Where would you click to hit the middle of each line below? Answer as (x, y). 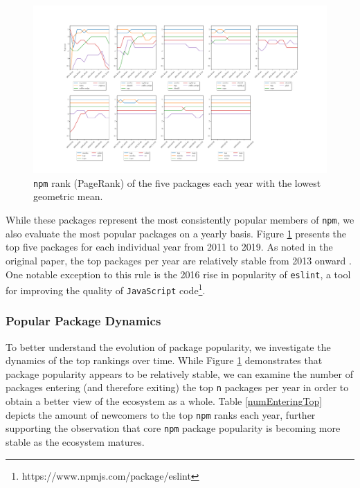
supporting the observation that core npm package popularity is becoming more (173, 428)
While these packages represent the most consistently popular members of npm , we (180, 220)
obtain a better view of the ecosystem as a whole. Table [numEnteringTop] (164, 401)
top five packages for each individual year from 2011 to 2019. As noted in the (169, 247)
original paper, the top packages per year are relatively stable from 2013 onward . (179, 260)
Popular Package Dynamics (83, 321)
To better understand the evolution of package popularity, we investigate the (168, 346)
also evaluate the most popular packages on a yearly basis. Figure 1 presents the (176, 233)
